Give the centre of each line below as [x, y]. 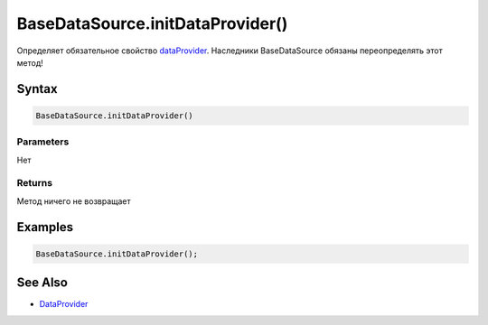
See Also [42, 283]
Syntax [37, 89]
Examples [45, 227]
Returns [35, 183]
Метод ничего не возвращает [74, 201]
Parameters [43, 142]
